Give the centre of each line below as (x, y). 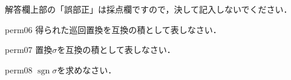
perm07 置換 (29, 50)
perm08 (19, 69)
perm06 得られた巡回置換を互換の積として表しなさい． (113, 29)
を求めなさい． (87, 69)
